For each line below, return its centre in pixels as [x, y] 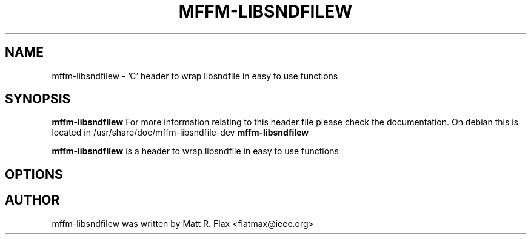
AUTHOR [32, 200]
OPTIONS [34, 174]
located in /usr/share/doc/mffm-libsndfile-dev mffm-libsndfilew [180, 133]
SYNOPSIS [38, 99]
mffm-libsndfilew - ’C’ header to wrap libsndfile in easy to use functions [195, 76]
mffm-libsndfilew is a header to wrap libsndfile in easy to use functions [195, 151]
